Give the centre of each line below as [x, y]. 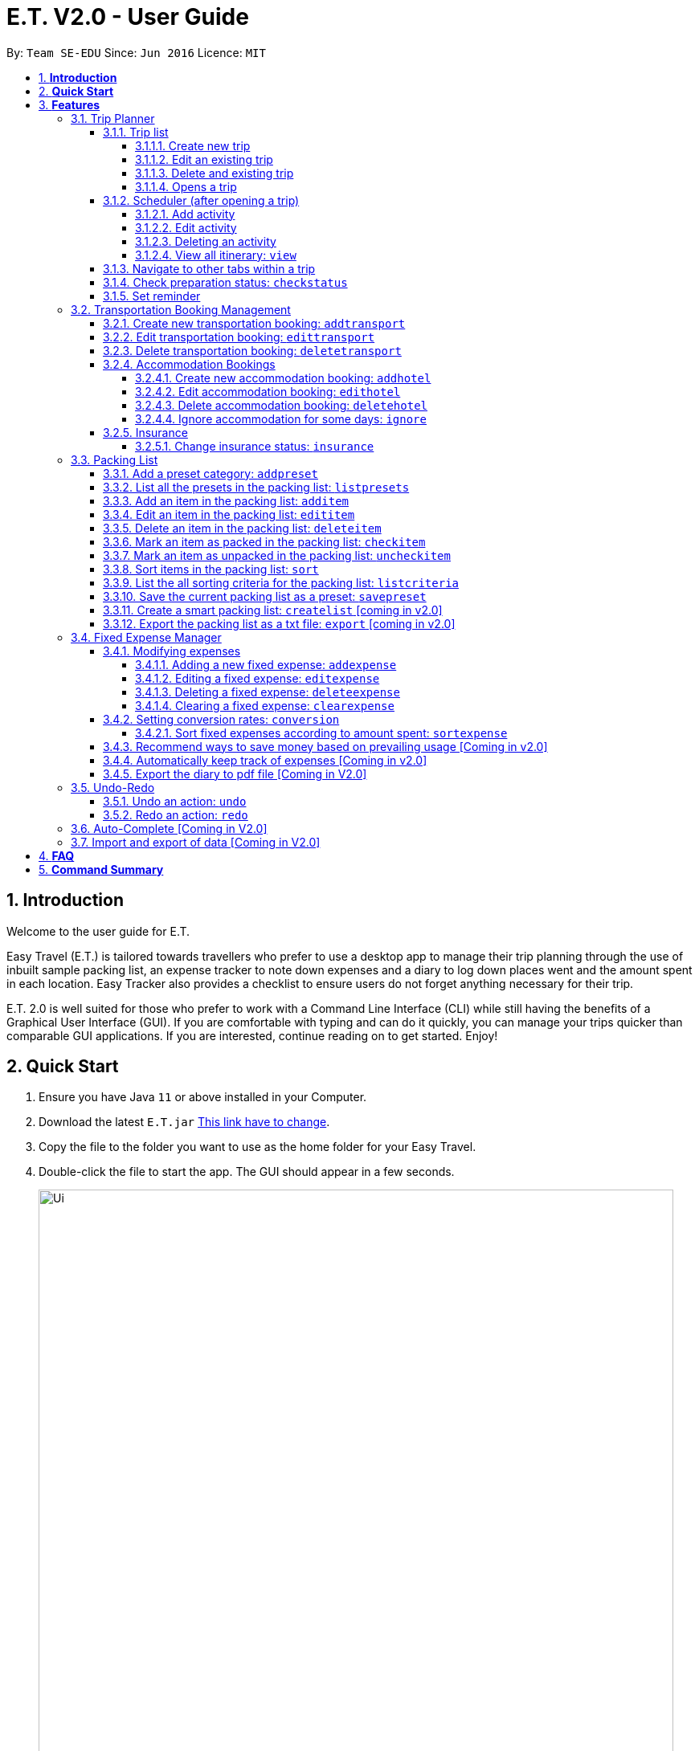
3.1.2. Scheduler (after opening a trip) [201, 200]
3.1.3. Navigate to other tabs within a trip [209, 268]
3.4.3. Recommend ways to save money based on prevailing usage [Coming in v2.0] [325, 746]
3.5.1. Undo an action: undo [175, 801]
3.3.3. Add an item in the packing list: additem [226, 500]
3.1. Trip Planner [113, 118]
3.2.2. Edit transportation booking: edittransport [239, 337]
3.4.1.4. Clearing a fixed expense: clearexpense [265, 705]
